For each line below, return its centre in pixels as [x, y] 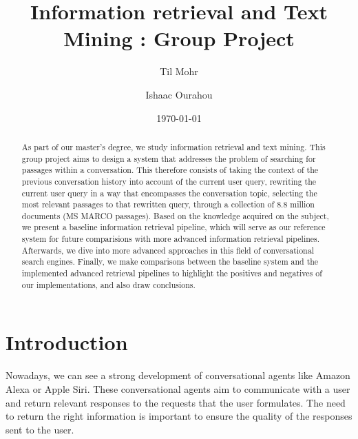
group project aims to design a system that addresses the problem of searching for [169, 158]
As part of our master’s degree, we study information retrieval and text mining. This [173, 146]
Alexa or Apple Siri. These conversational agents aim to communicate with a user [178, 388]
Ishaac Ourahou [179, 94]
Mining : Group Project [179, 38]
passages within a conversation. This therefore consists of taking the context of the [170, 170]
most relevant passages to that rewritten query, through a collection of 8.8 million [168, 204]
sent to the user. [40, 429]
